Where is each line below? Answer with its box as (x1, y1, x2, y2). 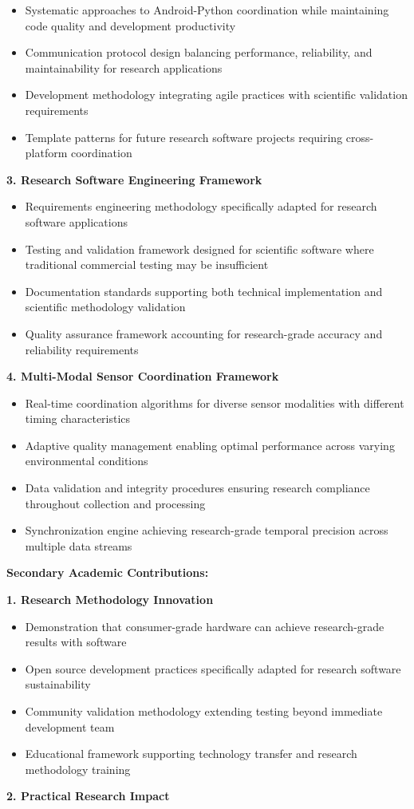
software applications (25, 213, 128, 230)
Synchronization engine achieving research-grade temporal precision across (25, 522, 388, 539)
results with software (25, 633, 127, 650)
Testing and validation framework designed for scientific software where (25, 240, 374, 257)
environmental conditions (25, 452, 148, 469)
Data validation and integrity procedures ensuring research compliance (25, 479, 370, 496)
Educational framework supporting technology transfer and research (25, 745, 357, 762)
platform (25, 144, 68, 161)
